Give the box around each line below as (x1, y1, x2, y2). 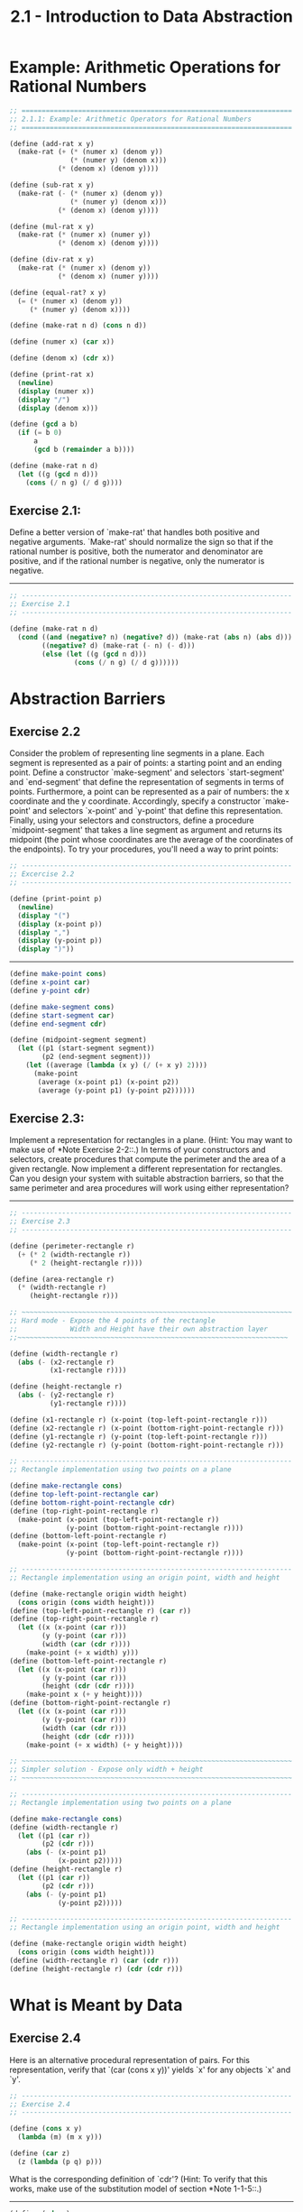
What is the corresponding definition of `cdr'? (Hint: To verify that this (9, 2173, 268, 2184)
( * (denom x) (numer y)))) (57, 272, 160, 281)
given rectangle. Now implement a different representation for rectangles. (9, 1164, 283, 1175)
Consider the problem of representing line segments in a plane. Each (9, 748, 264, 759)
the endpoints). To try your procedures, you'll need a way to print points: (9, 843, 280, 854)
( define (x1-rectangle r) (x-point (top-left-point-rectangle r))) (9, 1415, 269, 1424)
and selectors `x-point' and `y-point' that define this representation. (32, 806, 283, 816)
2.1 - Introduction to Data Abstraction (10, 6, 293, 27)
